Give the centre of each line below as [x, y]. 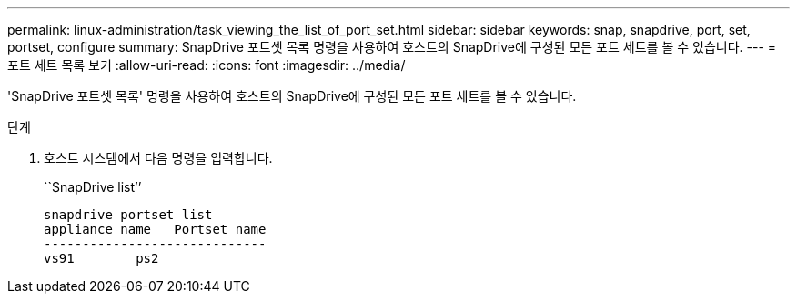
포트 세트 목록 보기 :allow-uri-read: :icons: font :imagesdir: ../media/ [207, 65]
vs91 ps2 [101, 258]
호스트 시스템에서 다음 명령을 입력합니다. [158, 158]
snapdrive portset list [128, 215]
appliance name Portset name [155, 229]
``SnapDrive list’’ [93, 187]
